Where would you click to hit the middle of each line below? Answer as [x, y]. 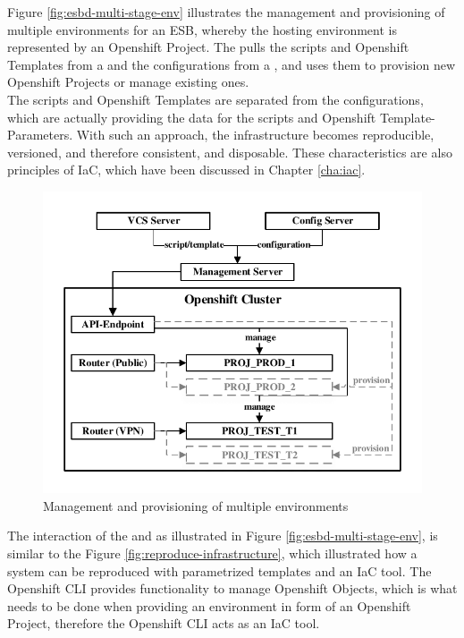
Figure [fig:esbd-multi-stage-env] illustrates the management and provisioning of [226, 12]
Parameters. [40, 135]
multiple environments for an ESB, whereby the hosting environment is [202, 29]
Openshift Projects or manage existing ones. [128, 82]
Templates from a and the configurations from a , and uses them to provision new [232, 64]
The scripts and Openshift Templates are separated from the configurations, [215, 99]
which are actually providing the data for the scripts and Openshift [192, 117]
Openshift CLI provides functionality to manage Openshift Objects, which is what [232, 588]
